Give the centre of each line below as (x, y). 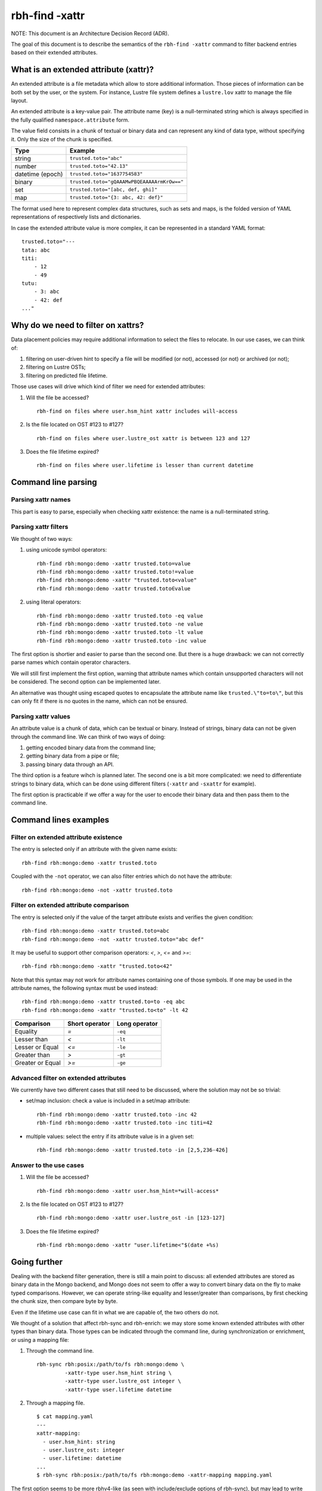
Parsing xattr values (41, 716)
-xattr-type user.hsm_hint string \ (118, 1373)
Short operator (89, 1024)
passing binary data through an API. (70, 764)
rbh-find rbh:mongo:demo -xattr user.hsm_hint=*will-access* (128, 1191)
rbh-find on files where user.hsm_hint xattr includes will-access (137, 411)
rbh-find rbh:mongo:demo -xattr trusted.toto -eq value (120, 615)
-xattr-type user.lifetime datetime (118, 1389)
